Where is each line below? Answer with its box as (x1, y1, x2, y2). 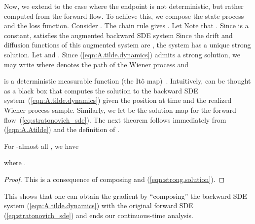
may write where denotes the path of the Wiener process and (4, 59, 189, 69)
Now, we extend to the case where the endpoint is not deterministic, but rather (4, 1, 244, 11)
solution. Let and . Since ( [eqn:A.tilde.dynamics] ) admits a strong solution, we (4, 49, 240, 59)
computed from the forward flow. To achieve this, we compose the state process (4, 10, 244, 21)
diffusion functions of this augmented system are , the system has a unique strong (4, 40, 251, 50)
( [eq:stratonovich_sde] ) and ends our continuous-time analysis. (4, 210, 194, 220)
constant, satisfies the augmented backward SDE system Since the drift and (4, 30, 233, 40)
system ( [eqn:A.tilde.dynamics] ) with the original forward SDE (4, 200, 193, 211)
